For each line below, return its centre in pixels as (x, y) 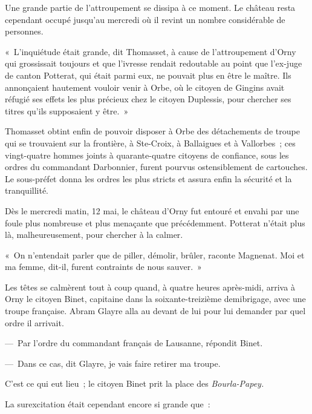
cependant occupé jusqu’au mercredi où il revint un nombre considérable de (145, 19)
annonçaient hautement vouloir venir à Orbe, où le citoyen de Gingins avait (145, 87)
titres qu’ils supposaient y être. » (67, 110)
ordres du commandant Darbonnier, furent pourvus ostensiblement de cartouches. (156, 167)
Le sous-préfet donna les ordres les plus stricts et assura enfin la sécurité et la (148, 178)
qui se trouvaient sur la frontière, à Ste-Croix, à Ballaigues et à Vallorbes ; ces (150, 143)
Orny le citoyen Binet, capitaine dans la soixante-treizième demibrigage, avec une (155, 299)
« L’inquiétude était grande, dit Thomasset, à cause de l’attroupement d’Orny (151, 51)
